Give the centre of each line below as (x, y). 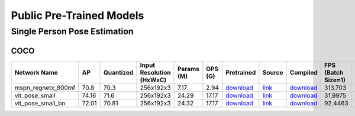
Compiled (304, 72)
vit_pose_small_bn (40, 103)
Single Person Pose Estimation (72, 31)
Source (273, 72)
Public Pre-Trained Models (78, 15)
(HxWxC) (153, 80)
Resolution (155, 72)
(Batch (334, 72)
